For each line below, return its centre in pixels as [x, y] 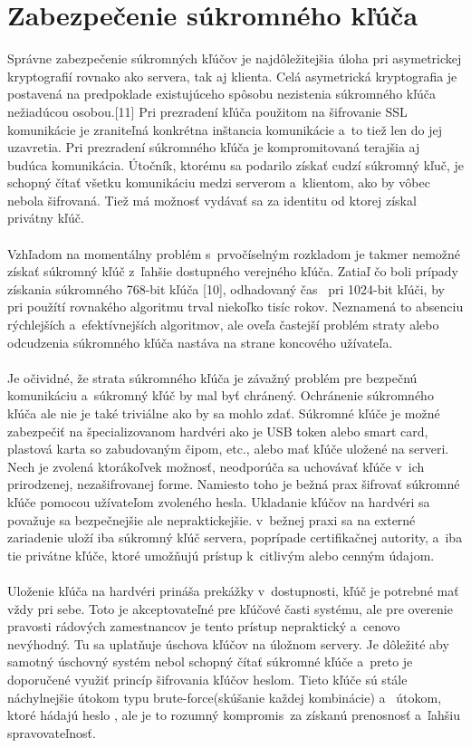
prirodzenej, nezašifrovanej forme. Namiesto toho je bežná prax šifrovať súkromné [234, 484]
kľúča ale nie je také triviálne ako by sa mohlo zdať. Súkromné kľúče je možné [224, 413]
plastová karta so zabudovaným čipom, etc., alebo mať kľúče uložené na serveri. [228, 449]
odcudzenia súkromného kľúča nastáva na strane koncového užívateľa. [200, 342]
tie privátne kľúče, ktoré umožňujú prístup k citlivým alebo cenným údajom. [221, 555]
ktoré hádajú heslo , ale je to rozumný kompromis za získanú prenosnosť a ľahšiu [234, 715]
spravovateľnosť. [52, 732]
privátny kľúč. [46, 218]
